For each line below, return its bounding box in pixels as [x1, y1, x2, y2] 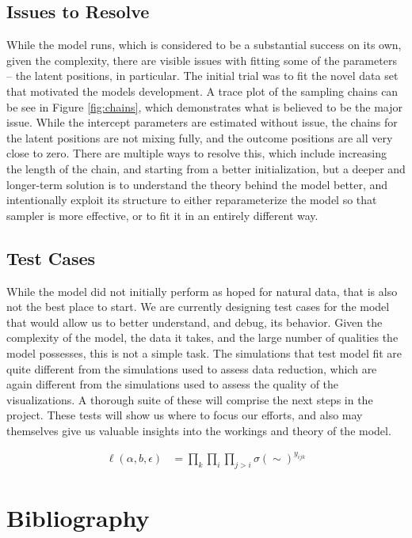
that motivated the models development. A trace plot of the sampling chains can [6, 82, 399, 99]
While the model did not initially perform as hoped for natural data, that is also [6, 282, 398, 299]
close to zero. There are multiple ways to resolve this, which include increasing [6, 145, 387, 161]
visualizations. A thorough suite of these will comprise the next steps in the [6, 391, 373, 407]
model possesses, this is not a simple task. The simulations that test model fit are [6, 344, 402, 361]
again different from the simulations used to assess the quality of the [6, 376, 339, 392]
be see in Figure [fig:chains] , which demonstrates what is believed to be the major [6, 98, 403, 115]
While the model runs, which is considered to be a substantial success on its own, [6, 36, 402, 53]
